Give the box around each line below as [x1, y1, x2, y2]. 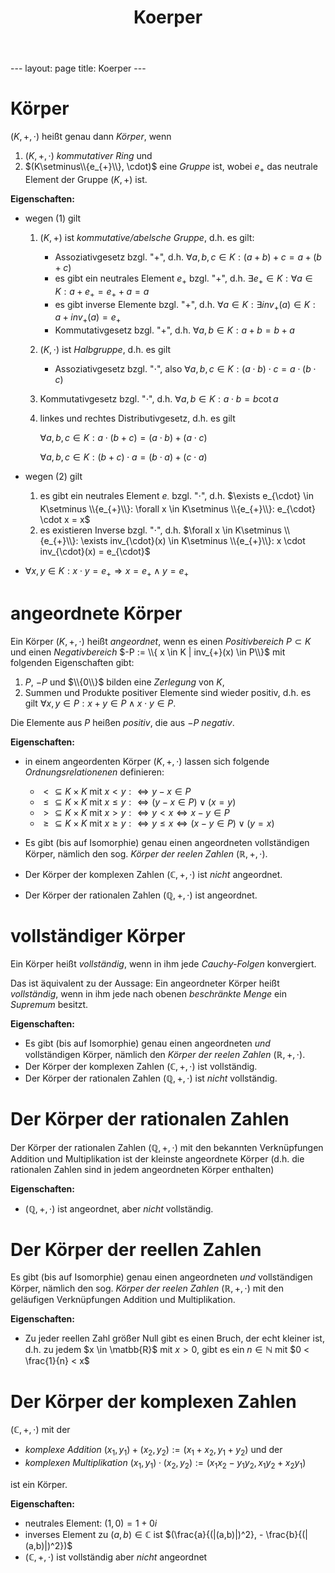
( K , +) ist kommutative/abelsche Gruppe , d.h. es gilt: [39, 231, 255, 243]
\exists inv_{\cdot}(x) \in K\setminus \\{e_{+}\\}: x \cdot [80, 534, 306, 546]
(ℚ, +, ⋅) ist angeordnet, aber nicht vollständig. [24, 1202, 214, 1215]
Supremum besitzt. [10, 998, 89, 1010]
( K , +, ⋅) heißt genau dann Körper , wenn [10, 131, 172, 143]
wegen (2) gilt [24, 471, 83, 483]
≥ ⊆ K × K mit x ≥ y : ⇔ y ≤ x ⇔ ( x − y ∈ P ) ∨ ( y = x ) [43, 817, 275, 829]
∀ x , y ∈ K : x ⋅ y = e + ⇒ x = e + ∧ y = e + [24, 564, 190, 579]
